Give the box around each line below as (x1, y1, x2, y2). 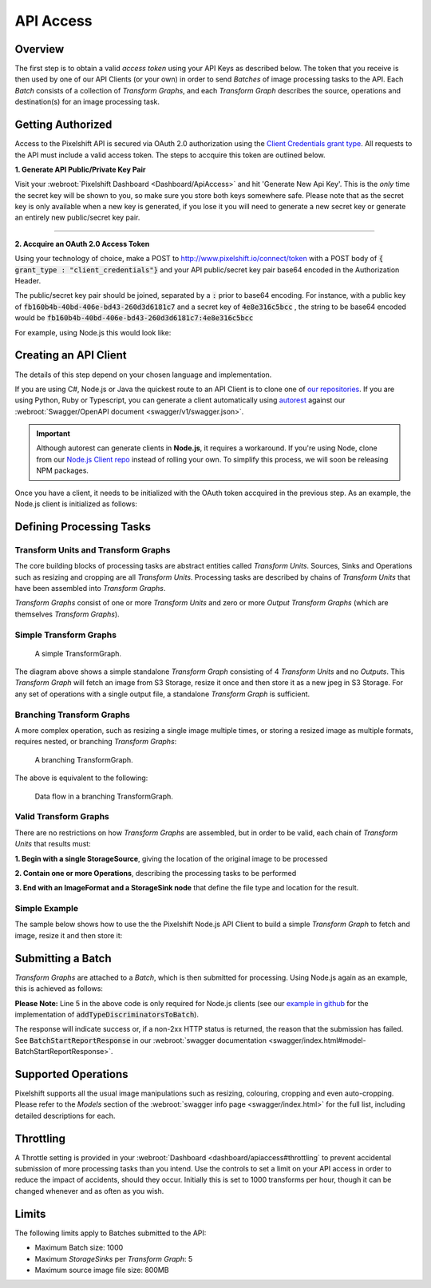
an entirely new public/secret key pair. (14, 212, 140, 223)
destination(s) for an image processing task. (14, 97, 160, 107)
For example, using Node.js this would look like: (14, 327, 172, 337)
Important (36, 429, 71, 438)
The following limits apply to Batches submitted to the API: (14, 1228, 207, 1238)
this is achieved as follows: (14, 984, 104, 993)
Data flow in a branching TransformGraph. (34, 791, 173, 801)
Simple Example (14, 903, 79, 914)
